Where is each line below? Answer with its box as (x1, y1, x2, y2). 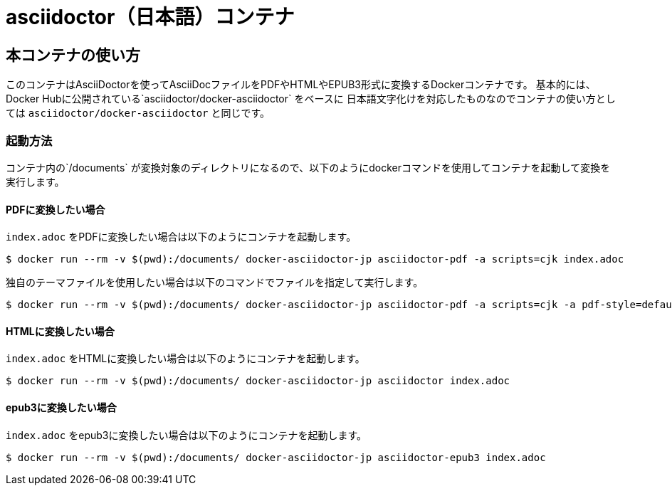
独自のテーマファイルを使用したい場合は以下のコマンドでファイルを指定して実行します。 (6, 276, 424, 289)
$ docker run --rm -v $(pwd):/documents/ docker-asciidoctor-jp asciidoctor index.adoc (6, 375, 510, 387)
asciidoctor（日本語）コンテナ (6, 5, 295, 29)
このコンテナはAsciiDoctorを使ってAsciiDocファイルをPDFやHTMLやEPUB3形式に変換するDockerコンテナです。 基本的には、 (6, 78, 596, 91)
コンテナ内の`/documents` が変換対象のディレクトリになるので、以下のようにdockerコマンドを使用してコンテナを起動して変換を (6, 161, 611, 174)
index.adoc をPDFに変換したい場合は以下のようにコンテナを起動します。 (6, 231, 357, 243)
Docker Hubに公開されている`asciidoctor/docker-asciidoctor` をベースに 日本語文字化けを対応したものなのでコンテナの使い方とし (6, 93, 616, 105)
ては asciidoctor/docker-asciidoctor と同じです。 (6, 107, 271, 120)
